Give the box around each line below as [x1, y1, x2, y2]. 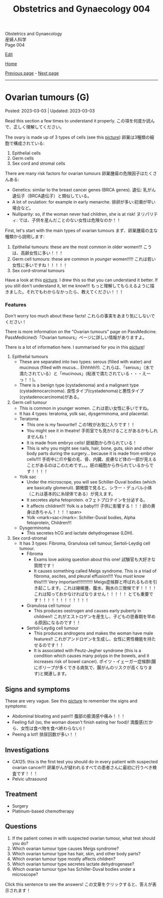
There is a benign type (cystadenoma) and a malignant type [19, 382, 139, 388]
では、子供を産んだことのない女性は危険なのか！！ [18, 217, 121, 223]
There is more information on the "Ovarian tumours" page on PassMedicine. [5, 329, 157, 335]
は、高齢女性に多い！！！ [12, 250, 64, 256]
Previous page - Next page [5, 70, 59, 76]
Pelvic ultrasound [12, 776, 47, 782]
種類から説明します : [5, 234, 45, 240]
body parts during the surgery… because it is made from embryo [26, 450, 156, 456]
